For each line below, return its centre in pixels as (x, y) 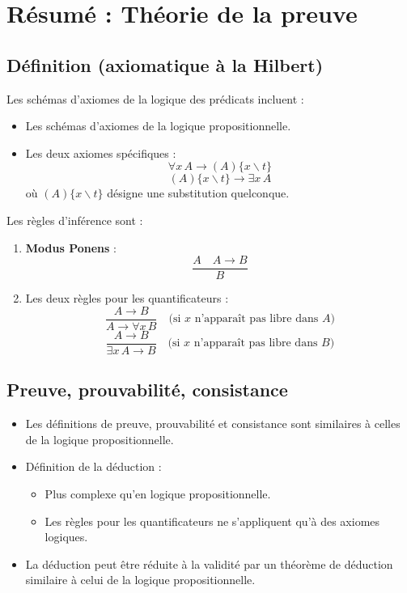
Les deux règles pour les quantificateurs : (127, 298)
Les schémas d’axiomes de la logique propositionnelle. (158, 126)
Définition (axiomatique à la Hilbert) (165, 64)
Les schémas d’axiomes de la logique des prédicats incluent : (155, 98)
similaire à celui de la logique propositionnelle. (140, 580)
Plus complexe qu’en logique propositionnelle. (158, 493)
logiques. (66, 537)
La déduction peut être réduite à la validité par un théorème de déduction (209, 563)
